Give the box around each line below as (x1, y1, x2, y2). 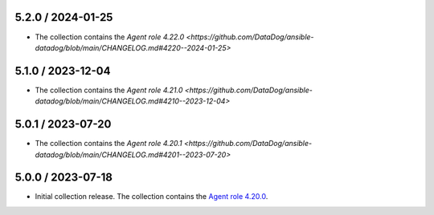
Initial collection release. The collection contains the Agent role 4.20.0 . (35, 192, 268, 201)
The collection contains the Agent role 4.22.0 (35, 32, 185, 42)
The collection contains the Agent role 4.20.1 (35, 139, 182, 148)
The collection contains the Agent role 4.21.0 (35, 85, 183, 95)
